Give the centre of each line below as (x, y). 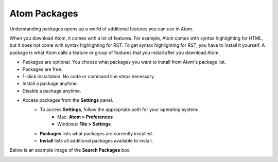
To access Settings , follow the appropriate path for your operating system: (119, 110)
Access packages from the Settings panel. (68, 100)
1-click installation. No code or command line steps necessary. (89, 76)
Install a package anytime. (50, 84)
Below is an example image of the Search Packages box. (70, 150)
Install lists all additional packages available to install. (97, 141)
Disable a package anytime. (52, 91)
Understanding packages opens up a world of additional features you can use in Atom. (101, 29)
